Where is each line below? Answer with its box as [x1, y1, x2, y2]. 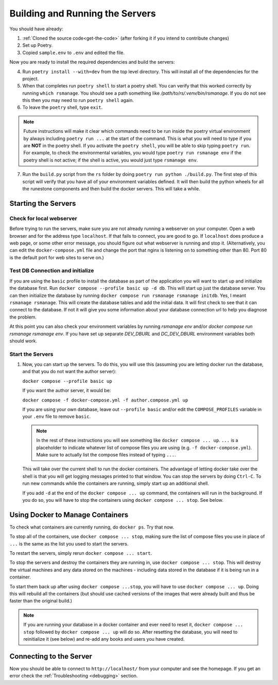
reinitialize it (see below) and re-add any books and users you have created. [23, 636, 185, 642]
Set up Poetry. [22, 42, 53, 48]
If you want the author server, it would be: [22, 388, 111, 394]
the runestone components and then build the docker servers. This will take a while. [22, 185, 200, 191]
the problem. [9, 314, 37, 320]
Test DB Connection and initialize [9, 267, 94, 274]
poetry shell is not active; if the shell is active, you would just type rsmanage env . [23, 157, 198, 163]
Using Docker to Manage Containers [9, 510, 129, 519]
